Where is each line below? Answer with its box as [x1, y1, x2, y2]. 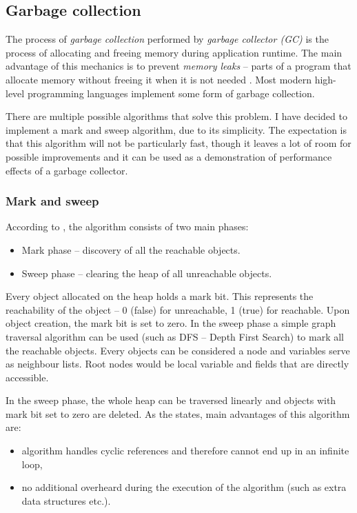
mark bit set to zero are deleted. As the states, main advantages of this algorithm [6, 406, 350, 421]
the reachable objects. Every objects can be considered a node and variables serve [6, 343, 350, 357]
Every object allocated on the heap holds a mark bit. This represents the [6, 289, 314, 303]
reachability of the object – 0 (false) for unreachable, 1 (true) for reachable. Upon [6, 302, 350, 316]
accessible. [6, 370, 49, 384]
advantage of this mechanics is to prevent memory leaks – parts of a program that [6, 59, 351, 73]
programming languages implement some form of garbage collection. [27, 85, 315, 100]
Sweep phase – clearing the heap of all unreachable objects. [21, 265, 272, 280]
